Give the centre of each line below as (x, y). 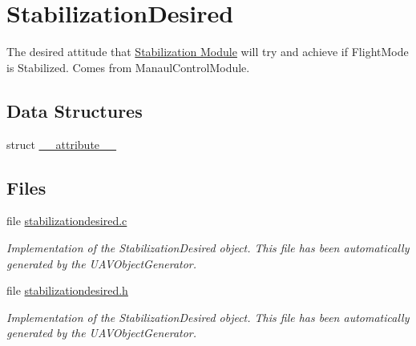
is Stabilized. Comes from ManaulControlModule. (128, 67)
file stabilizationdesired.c (67, 221)
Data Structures (75, 110)
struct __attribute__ (62, 144)
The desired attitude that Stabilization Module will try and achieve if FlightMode (208, 52)
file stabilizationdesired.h (67, 290)
